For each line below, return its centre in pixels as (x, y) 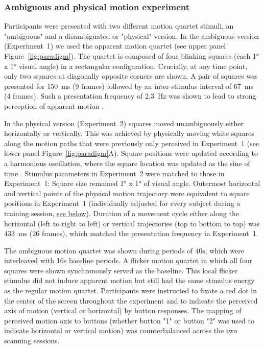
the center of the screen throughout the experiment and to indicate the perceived (131, 300)
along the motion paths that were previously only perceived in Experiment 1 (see (132, 143)
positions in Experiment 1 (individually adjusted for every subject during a (122, 203)
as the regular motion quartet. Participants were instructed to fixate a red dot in (130, 290)
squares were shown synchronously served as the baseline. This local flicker (121, 270)
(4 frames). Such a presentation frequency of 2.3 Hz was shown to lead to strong (130, 96)
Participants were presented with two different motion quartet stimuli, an (119, 26)
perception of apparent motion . (54, 106)
